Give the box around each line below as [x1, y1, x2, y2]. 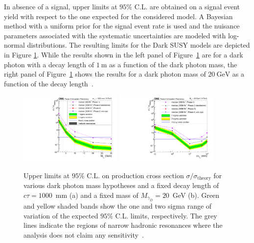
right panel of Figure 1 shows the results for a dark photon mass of [4, 69, 206, 79]
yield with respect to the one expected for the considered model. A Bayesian [4, 11, 233, 21]
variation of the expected [23, 210, 98, 220]
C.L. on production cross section [87, 170, 184, 180]
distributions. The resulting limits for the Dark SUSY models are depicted [27, 40, 250, 50]
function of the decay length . [4, 78, 93, 88]
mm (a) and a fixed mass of [55, 189, 139, 200]
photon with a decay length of [4, 59, 94, 69]
